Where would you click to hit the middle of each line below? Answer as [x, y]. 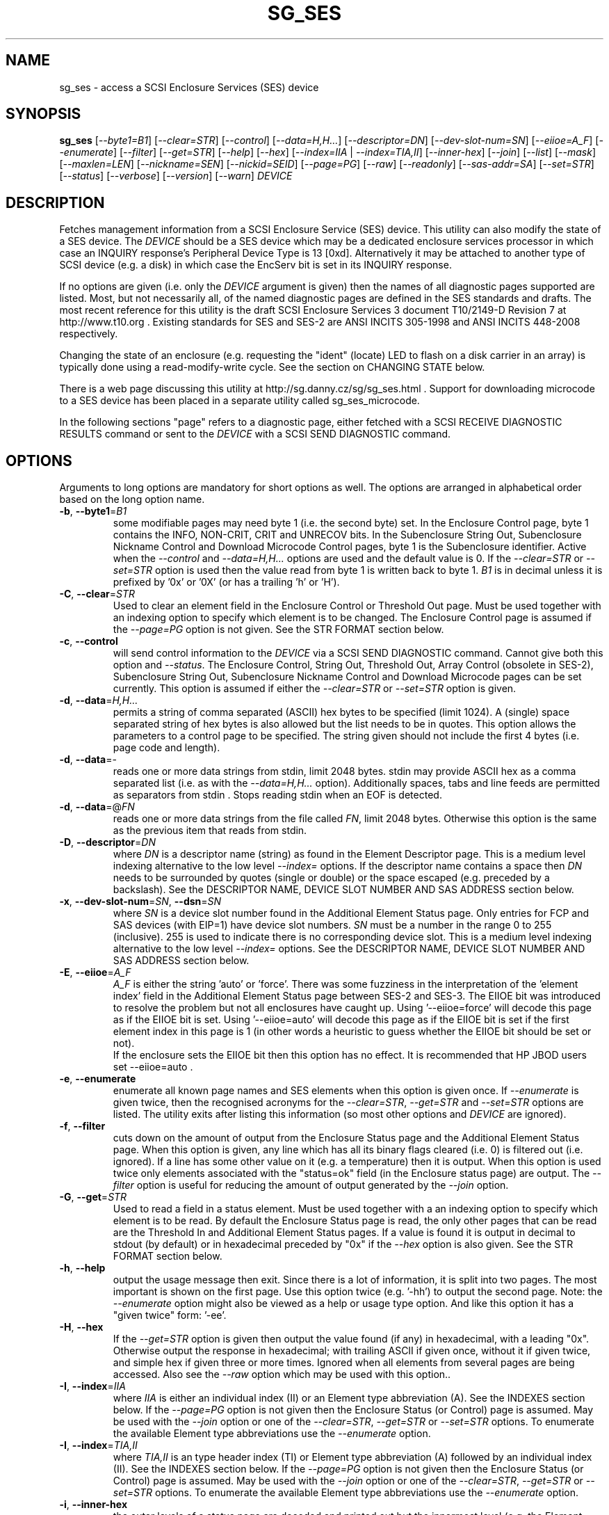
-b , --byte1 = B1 [93, 511]
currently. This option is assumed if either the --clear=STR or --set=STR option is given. [315, 689]
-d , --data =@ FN [97, 807]
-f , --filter [82, 1126]
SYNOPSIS [43, 114]
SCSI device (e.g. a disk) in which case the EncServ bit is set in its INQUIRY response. [255, 265]
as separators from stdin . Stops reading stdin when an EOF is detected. [277, 795]
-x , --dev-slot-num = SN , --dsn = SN [140, 901]
